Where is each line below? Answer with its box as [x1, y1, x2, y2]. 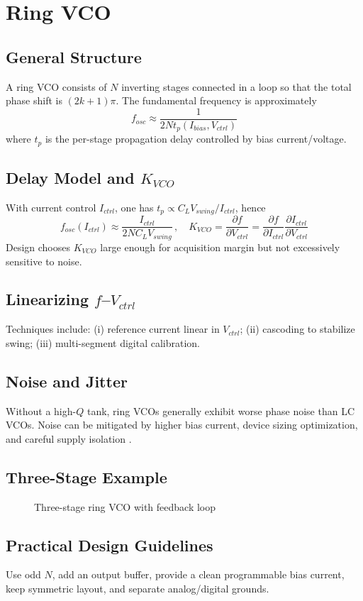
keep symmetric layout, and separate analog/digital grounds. [6, 581, 269, 596]
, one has [115, 199, 154, 214]
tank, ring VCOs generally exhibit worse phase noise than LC [86, 403, 355, 418]
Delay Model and [6, 167, 135, 189]
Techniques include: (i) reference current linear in [6, 321, 220, 336]
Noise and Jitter [6, 370, 128, 392]
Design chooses [6, 239, 71, 254]
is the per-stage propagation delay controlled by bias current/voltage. [45, 131, 347, 146]
